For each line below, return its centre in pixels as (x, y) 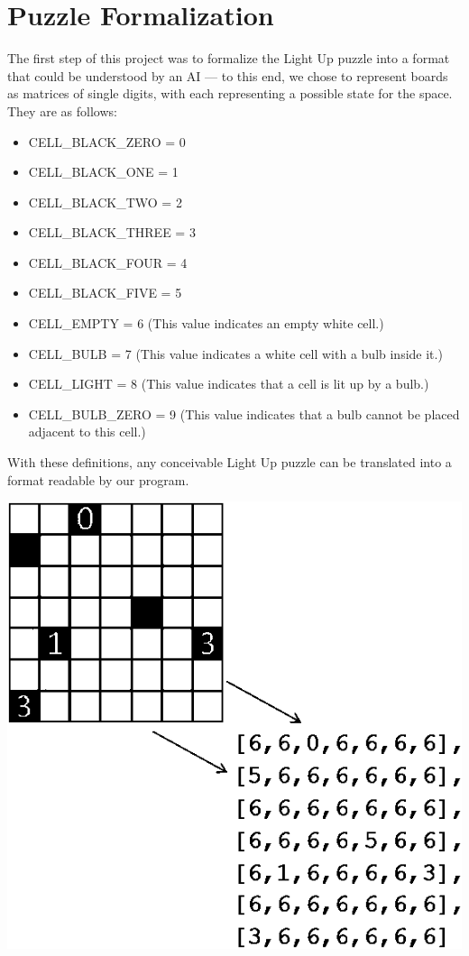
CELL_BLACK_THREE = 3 (112, 232)
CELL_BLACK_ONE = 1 (103, 172)
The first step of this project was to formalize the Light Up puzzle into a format (229, 58)
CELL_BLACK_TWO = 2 (105, 202)
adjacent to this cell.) (87, 432)
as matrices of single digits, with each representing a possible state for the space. (230, 93)
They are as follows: (62, 110)
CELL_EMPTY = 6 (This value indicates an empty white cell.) (206, 323)
